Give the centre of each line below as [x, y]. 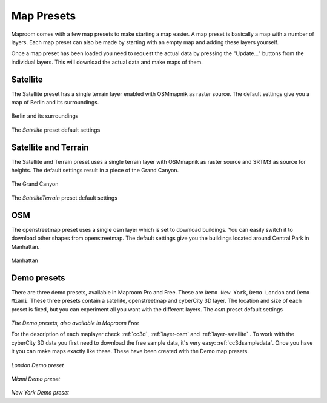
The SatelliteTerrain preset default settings [64, 198]
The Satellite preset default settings [56, 130]
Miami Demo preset [36, 379]
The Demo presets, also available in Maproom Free [75, 323]
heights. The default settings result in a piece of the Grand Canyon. [95, 171]
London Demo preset [38, 365]
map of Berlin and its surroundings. [55, 103]
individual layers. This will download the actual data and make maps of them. [107, 62]
